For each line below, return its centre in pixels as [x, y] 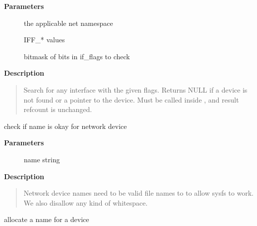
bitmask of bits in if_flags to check [77, 56]
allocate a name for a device [47, 219]
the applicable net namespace [68, 23]
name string [42, 159]
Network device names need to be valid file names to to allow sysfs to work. [138, 193]
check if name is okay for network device [65, 126]
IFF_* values [44, 40]
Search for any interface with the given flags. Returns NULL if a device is [135, 89]
